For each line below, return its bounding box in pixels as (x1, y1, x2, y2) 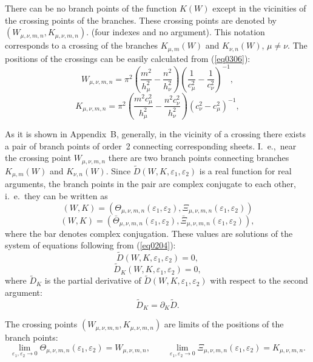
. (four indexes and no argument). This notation (86, 26, 265, 38)
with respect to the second (210, 274, 308, 287)
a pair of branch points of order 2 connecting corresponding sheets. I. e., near (5, 139, 297, 152)
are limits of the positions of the (164, 318, 284, 330)
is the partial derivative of (44, 274, 141, 287)
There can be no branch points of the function (5, 2, 177, 14)
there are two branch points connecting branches (108, 151, 289, 164)
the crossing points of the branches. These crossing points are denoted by (5, 13, 277, 26)
